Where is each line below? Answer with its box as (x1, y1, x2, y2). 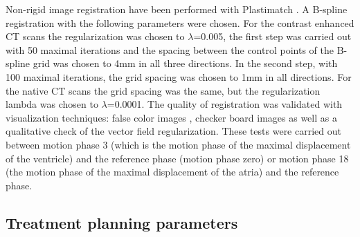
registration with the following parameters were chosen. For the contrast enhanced (6, 15, 354, 30)
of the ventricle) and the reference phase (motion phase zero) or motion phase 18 (6, 151, 349, 165)
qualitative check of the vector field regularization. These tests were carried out (6, 124, 341, 138)
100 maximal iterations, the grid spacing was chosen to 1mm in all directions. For (6, 69, 352, 84)
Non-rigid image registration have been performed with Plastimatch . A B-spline (6, 2, 348, 16)
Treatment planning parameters (6, 211, 238, 233)
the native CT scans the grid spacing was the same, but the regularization (6, 83, 321, 97)
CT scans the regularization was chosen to (6, 29, 185, 44)
